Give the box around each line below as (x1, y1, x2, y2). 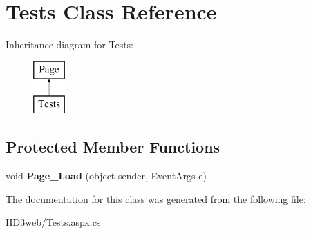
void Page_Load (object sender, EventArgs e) (6, 168, 207, 183)
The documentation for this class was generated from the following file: (6, 191, 306, 206)
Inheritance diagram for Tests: (6, 37, 133, 52)
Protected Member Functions (6, 136, 220, 157)
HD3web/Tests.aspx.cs (6, 215, 101, 229)
